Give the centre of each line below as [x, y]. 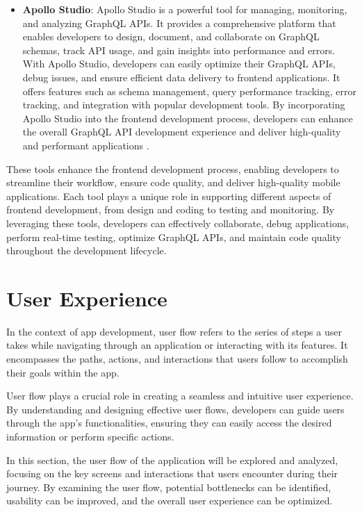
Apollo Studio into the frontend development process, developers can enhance [188, 118]
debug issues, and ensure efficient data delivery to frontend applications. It [181, 77]
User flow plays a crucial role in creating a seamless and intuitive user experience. [180, 396]
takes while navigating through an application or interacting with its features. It [177, 345]
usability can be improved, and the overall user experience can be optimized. [170, 501]
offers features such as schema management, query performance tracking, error [189, 91]
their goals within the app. [63, 372]
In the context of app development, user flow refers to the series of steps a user [174, 331]
